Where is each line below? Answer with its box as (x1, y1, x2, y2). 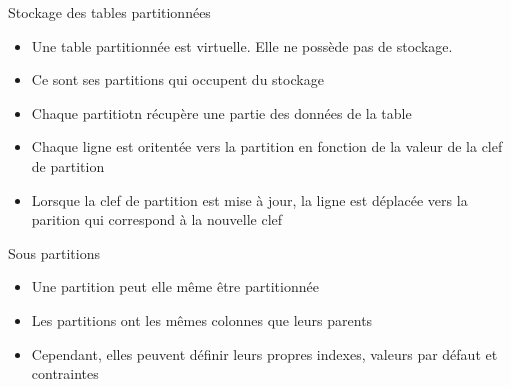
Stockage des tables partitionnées (8, 2, 211, 22)
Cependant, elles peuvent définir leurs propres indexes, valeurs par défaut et (31, 343, 498, 364)
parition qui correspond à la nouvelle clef (31, 209, 283, 230)
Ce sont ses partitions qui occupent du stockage (31, 69, 324, 90)
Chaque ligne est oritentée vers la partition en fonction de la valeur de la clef (31, 136, 503, 157)
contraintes (31, 363, 99, 384)
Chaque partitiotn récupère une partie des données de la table (31, 102, 412, 123)
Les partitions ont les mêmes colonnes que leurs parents (31, 309, 373, 330)
